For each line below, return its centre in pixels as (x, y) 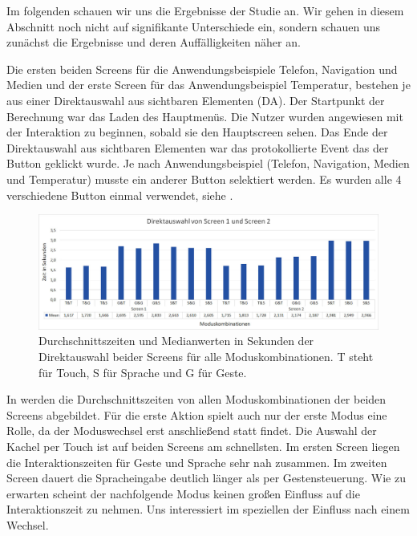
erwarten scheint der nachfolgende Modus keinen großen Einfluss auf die (183, 493)
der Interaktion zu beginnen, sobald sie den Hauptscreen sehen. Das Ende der (197, 132)
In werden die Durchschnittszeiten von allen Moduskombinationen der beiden (196, 399)
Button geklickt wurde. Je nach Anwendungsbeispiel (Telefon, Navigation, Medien (208, 163)
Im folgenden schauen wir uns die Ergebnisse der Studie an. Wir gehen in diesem (205, 10)
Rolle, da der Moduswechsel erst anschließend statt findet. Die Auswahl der (192, 430)
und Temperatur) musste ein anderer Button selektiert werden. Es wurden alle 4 (204, 179)
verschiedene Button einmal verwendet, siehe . (120, 195)
